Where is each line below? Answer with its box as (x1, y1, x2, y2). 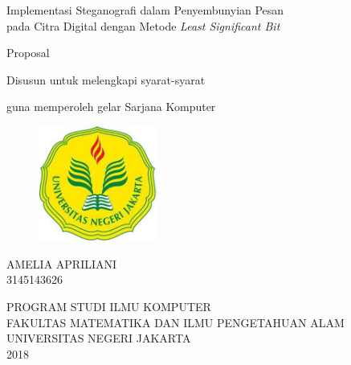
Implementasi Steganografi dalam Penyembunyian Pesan (6, 2, 284, 18)
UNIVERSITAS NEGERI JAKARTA (6, 330, 191, 347)
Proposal (6, 44, 50, 61)
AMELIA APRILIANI (6, 255, 117, 272)
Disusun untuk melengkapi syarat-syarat (6, 71, 206, 88)
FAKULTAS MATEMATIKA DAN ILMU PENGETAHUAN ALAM (6, 314, 345, 330)
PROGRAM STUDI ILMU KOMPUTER (6, 297, 211, 314)
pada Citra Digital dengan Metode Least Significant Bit (6, 17, 280, 34)
